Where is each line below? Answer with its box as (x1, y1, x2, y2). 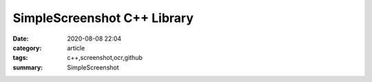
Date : (12, 34, 29, 43)
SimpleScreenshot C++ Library (12, 10, 194, 25)
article (67, 43, 85, 52)
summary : (12, 63, 43, 72)
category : (12, 43, 42, 52)
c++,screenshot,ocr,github (67, 54, 143, 62)
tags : (12, 54, 28, 62)
